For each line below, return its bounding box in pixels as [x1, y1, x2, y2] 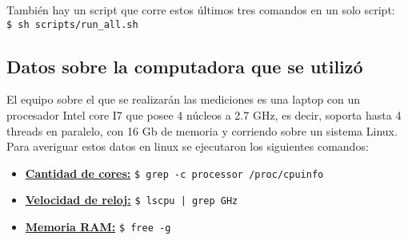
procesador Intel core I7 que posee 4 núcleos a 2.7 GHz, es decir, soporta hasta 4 [6, 107, 402, 124]
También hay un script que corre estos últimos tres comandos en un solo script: [6, 2, 395, 18]
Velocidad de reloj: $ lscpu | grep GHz [25, 191, 238, 208]
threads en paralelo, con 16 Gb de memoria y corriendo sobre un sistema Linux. [6, 122, 398, 139]
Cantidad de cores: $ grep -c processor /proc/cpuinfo [25, 164, 324, 181]
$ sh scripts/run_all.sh [6, 18, 138, 30]
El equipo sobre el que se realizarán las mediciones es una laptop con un [6, 91, 361, 108]
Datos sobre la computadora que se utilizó [6, 53, 363, 78]
